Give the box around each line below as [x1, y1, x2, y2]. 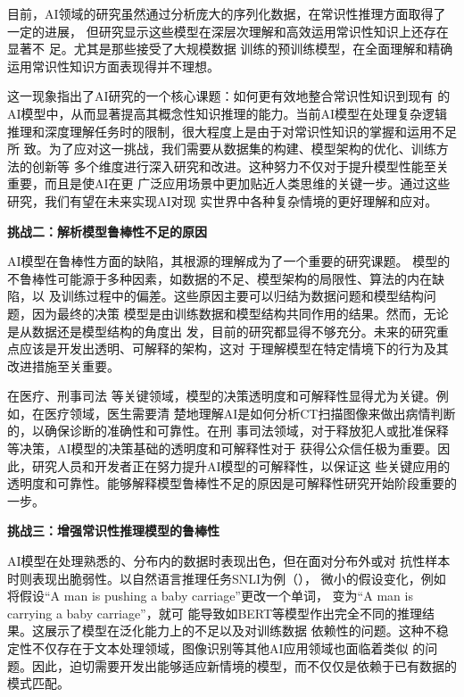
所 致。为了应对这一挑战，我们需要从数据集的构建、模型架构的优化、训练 [7, 139, 436, 158]
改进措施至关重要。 [7, 356, 120, 375]
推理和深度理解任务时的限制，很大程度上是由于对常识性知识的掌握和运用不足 [7, 121, 457, 140]
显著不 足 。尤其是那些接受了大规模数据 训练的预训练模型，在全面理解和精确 [7, 39, 453, 58]
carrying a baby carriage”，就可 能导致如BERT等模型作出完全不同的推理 [7, 603, 423, 622]
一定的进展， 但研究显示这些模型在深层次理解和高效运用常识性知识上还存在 [7, 21, 449, 40]
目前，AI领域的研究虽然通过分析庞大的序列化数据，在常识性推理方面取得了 [7, 4, 446, 22]
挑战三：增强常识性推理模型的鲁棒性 [7, 521, 220, 540]
